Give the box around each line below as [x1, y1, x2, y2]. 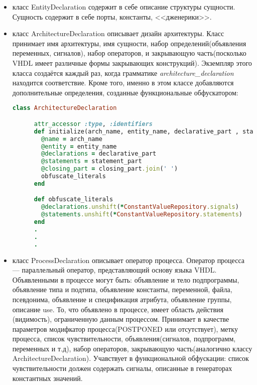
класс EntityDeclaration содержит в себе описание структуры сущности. [12, 2, 235, 12]
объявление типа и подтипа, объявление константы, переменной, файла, [12, 284, 232, 295]
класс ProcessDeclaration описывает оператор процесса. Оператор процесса [12, 254, 244, 265]
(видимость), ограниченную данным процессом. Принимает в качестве [12, 314, 229, 324]
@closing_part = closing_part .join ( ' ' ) [41, 165, 178, 173]
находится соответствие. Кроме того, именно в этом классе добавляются [12, 77, 234, 88]
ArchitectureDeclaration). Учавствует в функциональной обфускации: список [12, 353, 249, 363]
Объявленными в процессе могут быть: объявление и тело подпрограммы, [12, 274, 239, 285]
